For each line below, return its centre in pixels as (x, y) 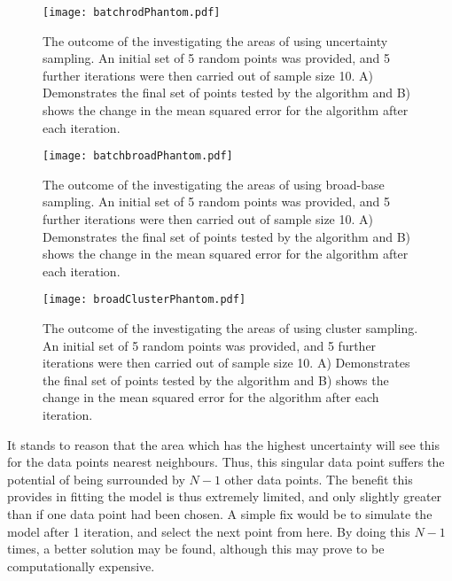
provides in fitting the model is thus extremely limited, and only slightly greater (225, 496)
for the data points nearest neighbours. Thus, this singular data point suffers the (226, 462)
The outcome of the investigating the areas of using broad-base (214, 184)
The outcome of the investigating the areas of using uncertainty (215, 40)
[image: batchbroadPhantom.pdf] (138, 156)
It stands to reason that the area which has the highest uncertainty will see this (223, 444)
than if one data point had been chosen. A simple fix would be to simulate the (220, 514)
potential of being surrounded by (96, 479)
